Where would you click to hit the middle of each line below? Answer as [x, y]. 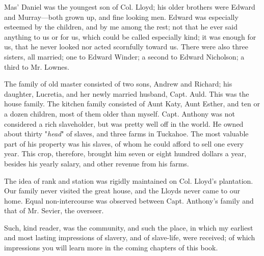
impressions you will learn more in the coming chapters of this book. [111, 248]
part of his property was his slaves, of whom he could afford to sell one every [124, 143]
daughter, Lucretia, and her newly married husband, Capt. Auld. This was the [127, 93]
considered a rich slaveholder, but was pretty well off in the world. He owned [124, 123]
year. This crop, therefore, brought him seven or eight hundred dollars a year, [125, 153]
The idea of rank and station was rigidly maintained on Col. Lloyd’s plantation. [129, 180]
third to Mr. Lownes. [37, 66]
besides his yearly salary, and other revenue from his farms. [97, 163]
